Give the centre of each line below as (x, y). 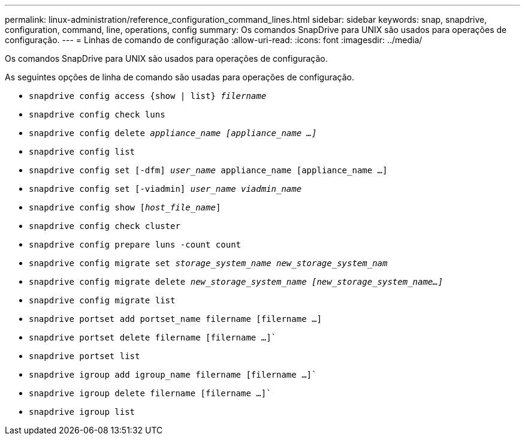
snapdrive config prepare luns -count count (135, 245)
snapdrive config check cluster (105, 226)
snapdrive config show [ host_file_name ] (125, 207)
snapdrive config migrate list (102, 300)
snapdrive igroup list (82, 412)
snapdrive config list (82, 152)
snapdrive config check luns (97, 114)
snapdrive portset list (85, 356)
